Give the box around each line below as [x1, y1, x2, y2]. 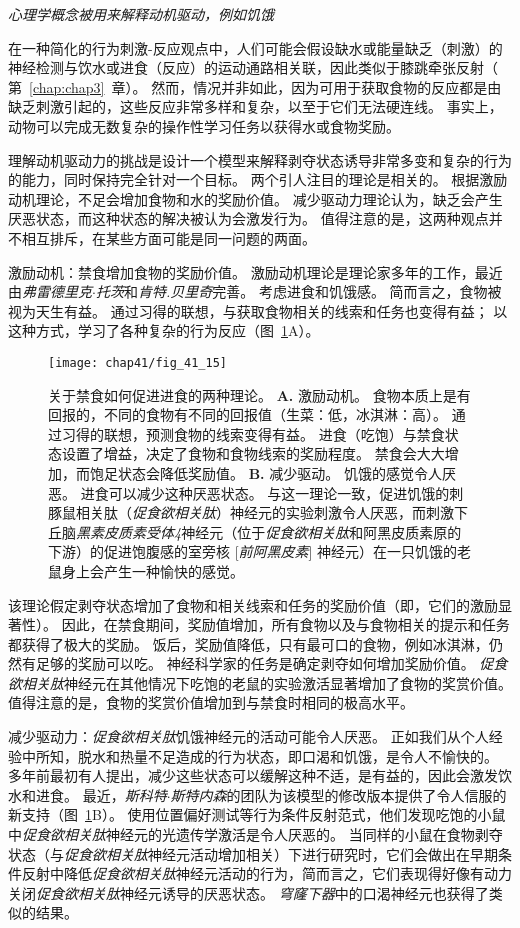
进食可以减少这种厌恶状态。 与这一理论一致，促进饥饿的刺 [80, 482, 464, 503]
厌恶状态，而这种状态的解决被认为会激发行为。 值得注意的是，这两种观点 [8, 208, 489, 229]
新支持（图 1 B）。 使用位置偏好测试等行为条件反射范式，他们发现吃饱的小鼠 [8, 804, 506, 825]
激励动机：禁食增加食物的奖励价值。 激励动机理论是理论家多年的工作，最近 [8, 261, 503, 282]
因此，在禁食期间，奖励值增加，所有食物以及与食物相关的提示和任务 [61, 614, 510, 635]
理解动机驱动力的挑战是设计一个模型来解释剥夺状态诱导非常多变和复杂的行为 [8, 149, 512, 170]
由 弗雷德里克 [8, 281, 92, 302]
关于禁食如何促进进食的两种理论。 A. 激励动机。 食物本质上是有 [48, 384, 471, 405]
